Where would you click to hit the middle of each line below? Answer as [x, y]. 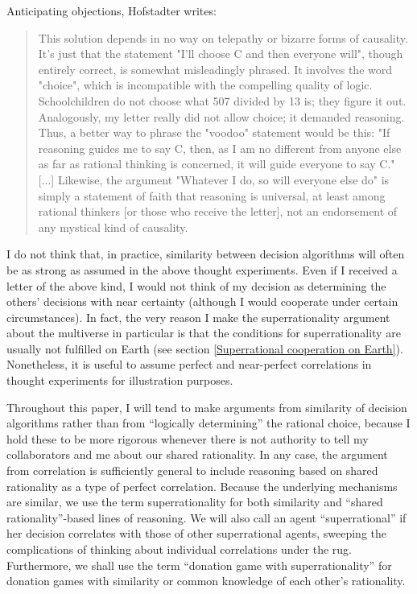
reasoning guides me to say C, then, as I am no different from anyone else [220, 148]
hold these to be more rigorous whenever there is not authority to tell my [188, 438]
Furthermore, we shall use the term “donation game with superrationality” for [199, 565]
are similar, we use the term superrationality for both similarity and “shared [195, 502]
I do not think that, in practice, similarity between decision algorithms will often [206, 254]
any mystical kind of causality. [113, 227]
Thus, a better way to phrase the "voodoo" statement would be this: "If [214, 132]
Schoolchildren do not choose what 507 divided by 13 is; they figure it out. [222, 100]
